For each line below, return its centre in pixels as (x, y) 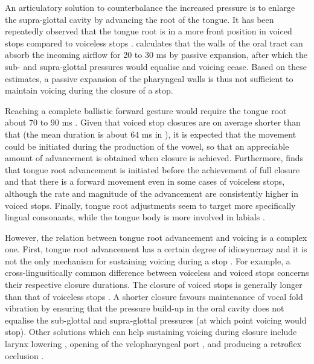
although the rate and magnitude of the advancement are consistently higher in (152, 193)
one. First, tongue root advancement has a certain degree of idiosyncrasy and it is (156, 249)
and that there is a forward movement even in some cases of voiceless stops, (145, 181)
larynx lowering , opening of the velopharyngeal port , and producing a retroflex (153, 344)
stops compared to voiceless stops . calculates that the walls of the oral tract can (154, 43)
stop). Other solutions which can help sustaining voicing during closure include (151, 332)
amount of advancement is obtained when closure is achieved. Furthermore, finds (154, 158)
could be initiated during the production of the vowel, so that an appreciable (147, 146)
